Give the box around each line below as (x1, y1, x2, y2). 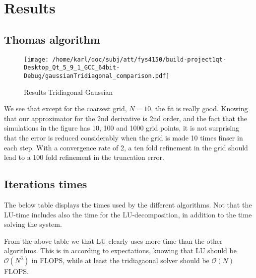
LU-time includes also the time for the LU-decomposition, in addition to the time (4, 209, 252, 219)
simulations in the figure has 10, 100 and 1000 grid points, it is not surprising (4, 123, 240, 133)
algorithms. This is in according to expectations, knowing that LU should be (4, 245, 237, 256)
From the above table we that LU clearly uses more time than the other (4, 235, 223, 246)
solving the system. (4, 219, 62, 229)
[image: (24, 56, 49, 63)
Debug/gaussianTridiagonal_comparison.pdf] (24, 72, 170, 79)
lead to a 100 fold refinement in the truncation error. (4, 152, 164, 162)
